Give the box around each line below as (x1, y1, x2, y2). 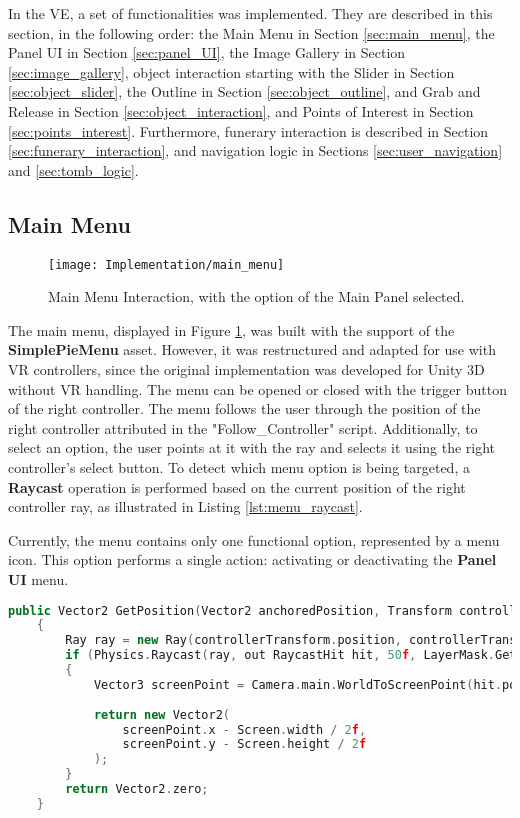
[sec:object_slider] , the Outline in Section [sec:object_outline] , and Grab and (8, 81, 481, 102)
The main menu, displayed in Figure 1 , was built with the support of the (8, 319, 455, 340)
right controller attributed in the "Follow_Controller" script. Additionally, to (8, 417, 478, 438)
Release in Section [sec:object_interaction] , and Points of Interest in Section (8, 100, 474, 121)
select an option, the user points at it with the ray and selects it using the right (8, 437, 496, 458)
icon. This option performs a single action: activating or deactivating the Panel (8, 549, 497, 570)
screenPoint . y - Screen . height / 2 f (122, 737, 367, 752)
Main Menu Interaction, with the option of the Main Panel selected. (48, 286, 465, 307)
